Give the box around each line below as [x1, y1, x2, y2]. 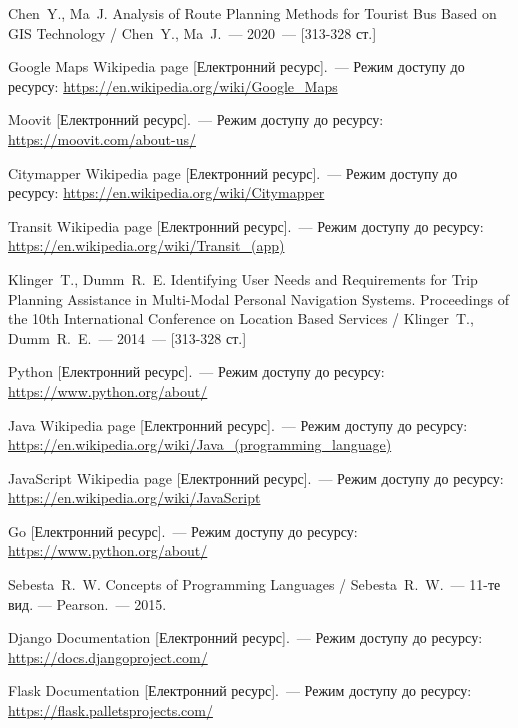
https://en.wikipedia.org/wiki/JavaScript [8, 487, 261, 508]
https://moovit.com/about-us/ [8, 128, 197, 149]
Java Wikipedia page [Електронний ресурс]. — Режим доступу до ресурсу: [8, 414, 468, 435]
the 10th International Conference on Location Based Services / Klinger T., [8, 308, 474, 329]
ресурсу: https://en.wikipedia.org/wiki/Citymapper [8, 182, 325, 203]
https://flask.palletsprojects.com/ [8, 700, 213, 721]
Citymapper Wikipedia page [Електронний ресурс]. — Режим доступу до [8, 162, 458, 183]
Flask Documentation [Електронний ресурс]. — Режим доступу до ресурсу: [8, 680, 472, 701]
